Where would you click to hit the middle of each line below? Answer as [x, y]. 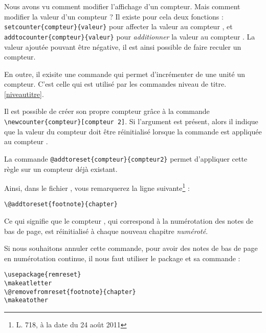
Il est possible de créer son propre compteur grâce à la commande [107, 111]
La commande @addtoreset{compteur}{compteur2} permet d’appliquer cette [126, 158]
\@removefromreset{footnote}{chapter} [70, 292]
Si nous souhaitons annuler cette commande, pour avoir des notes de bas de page [131, 248]
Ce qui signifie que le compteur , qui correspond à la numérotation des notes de [129, 221]
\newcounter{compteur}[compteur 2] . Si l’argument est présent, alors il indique [131, 121]
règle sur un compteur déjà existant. [61, 169]
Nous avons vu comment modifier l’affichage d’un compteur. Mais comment [122, 6]
